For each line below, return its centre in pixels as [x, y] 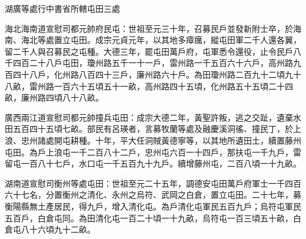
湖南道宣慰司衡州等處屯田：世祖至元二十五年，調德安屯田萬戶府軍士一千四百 [153, 183]
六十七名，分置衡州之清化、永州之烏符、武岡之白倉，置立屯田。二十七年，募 [153, 195]
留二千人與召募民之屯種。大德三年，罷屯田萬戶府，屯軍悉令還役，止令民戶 [149, 51]
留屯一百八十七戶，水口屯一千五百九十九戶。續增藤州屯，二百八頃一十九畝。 [153, 163]
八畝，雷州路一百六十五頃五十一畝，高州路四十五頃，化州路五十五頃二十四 [149, 86]
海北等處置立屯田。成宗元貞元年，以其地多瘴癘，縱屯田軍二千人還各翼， [161, 40]
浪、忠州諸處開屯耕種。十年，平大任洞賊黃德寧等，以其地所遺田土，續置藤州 [153, 140]
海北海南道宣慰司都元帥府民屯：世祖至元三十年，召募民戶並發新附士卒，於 [149, 28]
